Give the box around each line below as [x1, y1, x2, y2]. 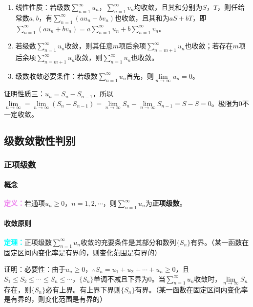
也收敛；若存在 [185, 41, 233, 51]
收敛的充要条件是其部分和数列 [80, 237, 176, 247]
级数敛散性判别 [4, 133, 76, 148]
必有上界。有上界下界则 [45, 284, 121, 294]
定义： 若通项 [4, 198, 45, 208]
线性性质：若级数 [15, 2, 70, 12]
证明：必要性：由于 [4, 264, 65, 274]
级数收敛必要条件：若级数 [15, 70, 98, 81]
